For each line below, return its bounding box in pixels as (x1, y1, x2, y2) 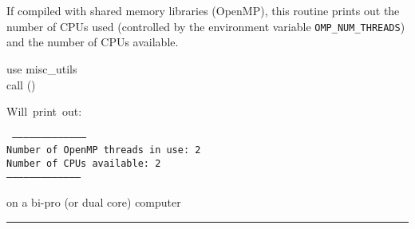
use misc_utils (6, 61, 77, 77)
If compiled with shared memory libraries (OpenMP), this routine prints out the (6, 2, 400, 19)
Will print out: (6, 103, 82, 120)
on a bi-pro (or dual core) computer (6, 194, 181, 211)
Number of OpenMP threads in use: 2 (6, 144, 201, 156)
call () (6, 76, 36, 93)
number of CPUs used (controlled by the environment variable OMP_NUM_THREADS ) (6, 18, 405, 34)
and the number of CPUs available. (6, 34, 179, 50)
